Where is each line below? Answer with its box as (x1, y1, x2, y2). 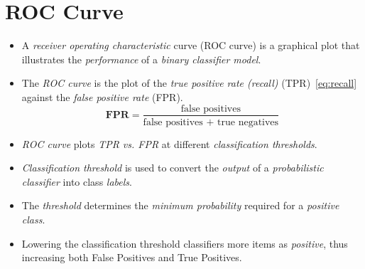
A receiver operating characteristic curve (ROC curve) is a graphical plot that (21, 38, 360, 53)
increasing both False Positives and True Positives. (21, 250, 242, 265)
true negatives (217, 117, 279, 127)
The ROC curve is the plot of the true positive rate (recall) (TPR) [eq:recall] (21, 75, 357, 90)
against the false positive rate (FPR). (21, 89, 183, 104)
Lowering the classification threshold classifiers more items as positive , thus (21, 236, 348, 250)
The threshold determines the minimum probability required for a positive (21, 198, 339, 213)
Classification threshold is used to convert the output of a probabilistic (21, 160, 324, 175)
